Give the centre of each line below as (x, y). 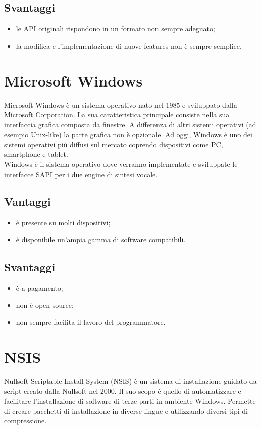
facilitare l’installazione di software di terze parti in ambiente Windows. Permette (130, 400)
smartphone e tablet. (36, 154)
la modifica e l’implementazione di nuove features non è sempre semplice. (129, 45)
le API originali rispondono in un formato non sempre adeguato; (115, 29)
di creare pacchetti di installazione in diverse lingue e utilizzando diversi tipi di (126, 411)
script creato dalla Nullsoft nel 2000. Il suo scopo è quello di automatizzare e (123, 391)
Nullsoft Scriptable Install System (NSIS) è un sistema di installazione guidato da (130, 381)
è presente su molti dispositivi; (63, 222)
